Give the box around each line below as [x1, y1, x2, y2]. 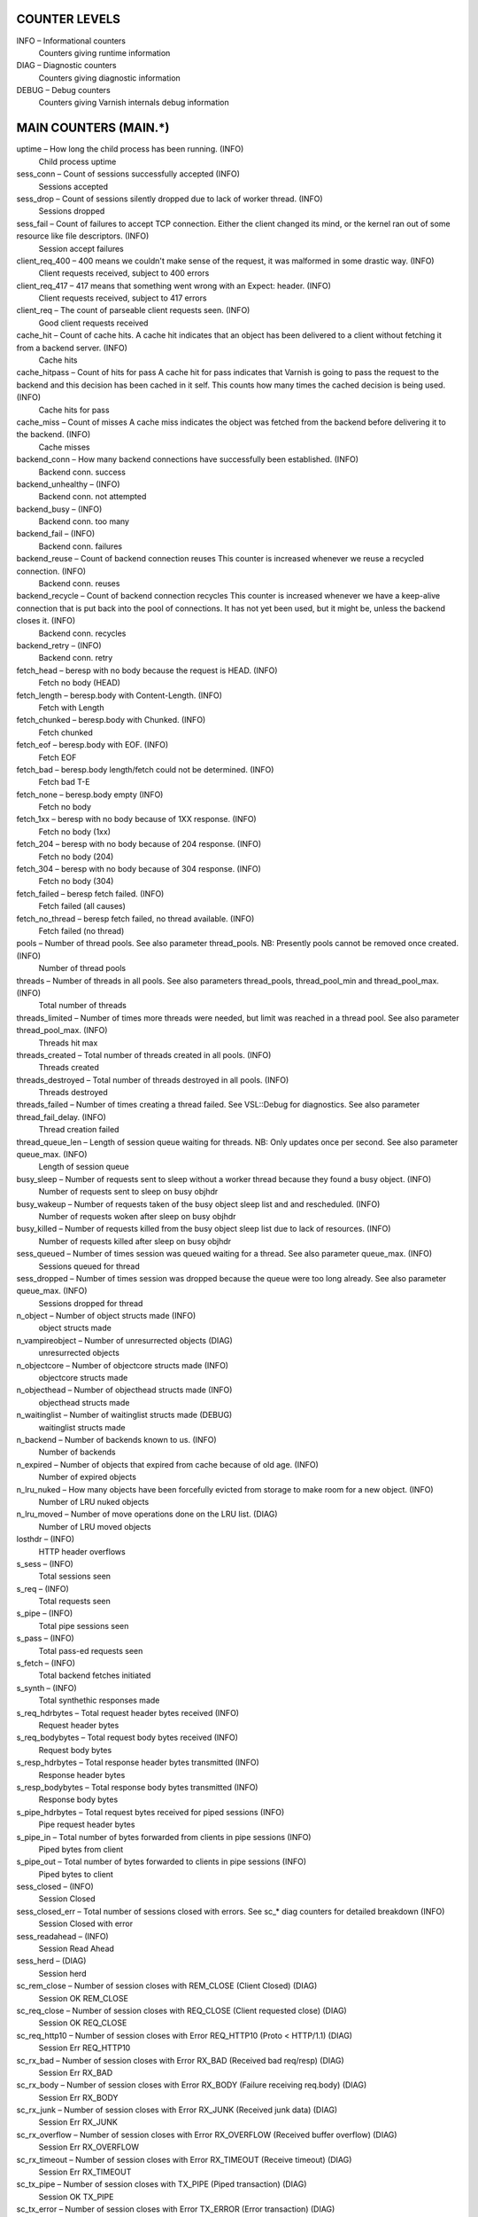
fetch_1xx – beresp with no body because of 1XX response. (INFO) [16, 814, 257, 825]
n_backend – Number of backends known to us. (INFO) [16, 1435, 217, 1445]
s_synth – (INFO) [16, 1682, 77, 1693]
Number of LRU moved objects [38, 1521, 151, 1532]
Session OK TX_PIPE [38, 2191, 114, 2202]
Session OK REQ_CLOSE [38, 2017, 127, 2028]
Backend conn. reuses [38, 578, 120, 589]
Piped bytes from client [38, 1844, 124, 1854]
